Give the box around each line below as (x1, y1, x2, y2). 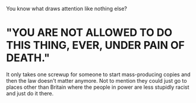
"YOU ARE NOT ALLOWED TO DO (6, 26, 173, 39)
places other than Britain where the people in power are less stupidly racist (6, 83, 189, 90)
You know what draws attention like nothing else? (6, 5, 128, 12)
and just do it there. (6, 89, 54, 97)
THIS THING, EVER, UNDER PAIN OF (6, 39, 185, 52)
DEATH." (6, 51, 50, 65)
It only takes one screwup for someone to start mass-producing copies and (6, 71, 191, 78)
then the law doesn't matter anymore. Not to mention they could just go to (6, 77, 187, 84)
